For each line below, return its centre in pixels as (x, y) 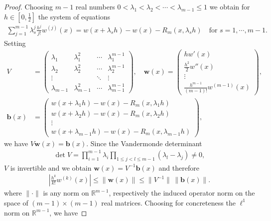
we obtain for (230, 6)
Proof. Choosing (29, 6)
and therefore (179, 167)
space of (16, 202)
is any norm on (66, 193)
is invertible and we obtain (51, 167)
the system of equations (74, 16)
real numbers (95, 6)
